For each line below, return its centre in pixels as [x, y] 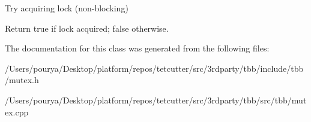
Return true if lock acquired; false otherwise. [87, 28]
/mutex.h [22, 80]
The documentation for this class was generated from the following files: [137, 48]
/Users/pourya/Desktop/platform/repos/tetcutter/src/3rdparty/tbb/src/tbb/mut [156, 100]
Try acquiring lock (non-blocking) [67, 8]
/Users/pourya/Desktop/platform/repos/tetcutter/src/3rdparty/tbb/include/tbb [154, 68]
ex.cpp [17, 112]
